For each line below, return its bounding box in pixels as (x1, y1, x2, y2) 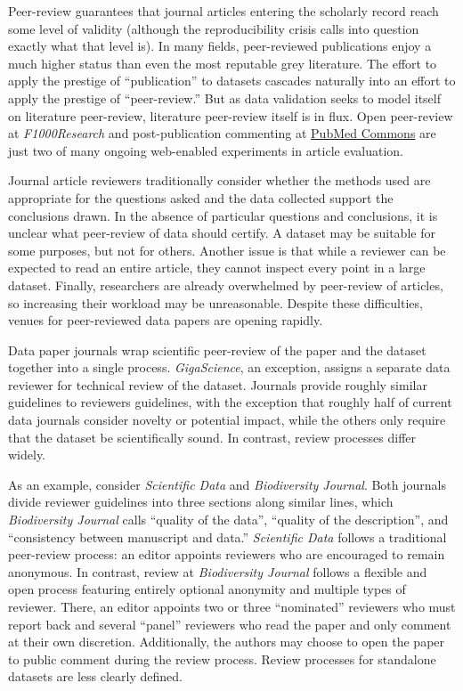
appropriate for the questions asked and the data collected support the (8, 188, 394, 207)
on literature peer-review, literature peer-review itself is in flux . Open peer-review (8, 106, 453, 125)
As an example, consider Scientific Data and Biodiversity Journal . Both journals (8, 475, 446, 493)
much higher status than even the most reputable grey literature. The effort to (8, 53, 437, 72)
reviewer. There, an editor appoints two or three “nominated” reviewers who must (8, 598, 456, 615)
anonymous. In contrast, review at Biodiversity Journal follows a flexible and (8, 562, 427, 581)
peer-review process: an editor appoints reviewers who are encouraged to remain (8, 545, 445, 564)
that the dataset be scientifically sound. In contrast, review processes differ (8, 427, 416, 446)
